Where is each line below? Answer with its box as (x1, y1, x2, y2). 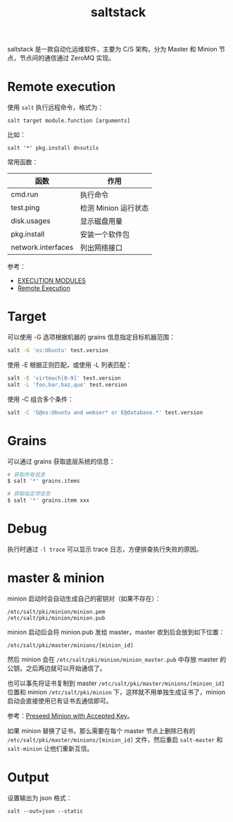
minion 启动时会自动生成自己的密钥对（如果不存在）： (7, 594, 161, 603)
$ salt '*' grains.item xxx (7, 497, 90, 504)
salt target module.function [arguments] (7, 117, 131, 124)
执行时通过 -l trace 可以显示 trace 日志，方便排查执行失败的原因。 (7, 545, 203, 553)
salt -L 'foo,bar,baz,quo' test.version (7, 381, 128, 388)
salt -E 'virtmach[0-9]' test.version (7, 375, 121, 382)
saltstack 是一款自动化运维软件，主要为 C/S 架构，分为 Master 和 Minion (7, 45, 218, 54)
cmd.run (11, 190, 39, 200)
